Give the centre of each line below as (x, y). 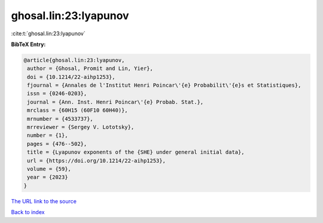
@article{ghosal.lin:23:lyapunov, (74, 60)
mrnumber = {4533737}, (60, 119)
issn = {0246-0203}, (57, 94)
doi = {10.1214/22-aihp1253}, (71, 77)
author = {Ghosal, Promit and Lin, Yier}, (90, 68)
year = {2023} (48, 177)
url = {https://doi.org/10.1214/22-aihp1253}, (96, 161)
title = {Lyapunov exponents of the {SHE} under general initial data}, (136, 152)
